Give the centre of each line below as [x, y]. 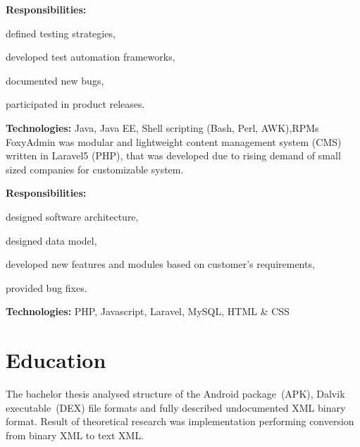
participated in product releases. [75, 104]
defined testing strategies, [61, 33]
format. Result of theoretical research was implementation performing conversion [180, 421]
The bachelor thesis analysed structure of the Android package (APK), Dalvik [175, 394]
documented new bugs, [55, 80]
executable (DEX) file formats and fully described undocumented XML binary [176, 407]
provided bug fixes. [46, 287]
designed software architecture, [72, 216]
